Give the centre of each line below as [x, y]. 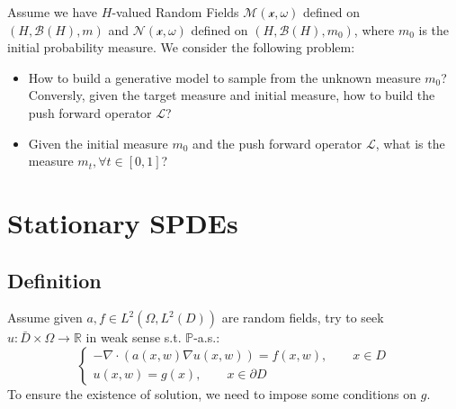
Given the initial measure [98, 143]
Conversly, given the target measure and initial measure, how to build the [232, 95]
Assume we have [53, 12]
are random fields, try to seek [303, 318]
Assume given [45, 318]
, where [374, 29]
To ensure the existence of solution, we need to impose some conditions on [212, 393]
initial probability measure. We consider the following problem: [181, 47]
